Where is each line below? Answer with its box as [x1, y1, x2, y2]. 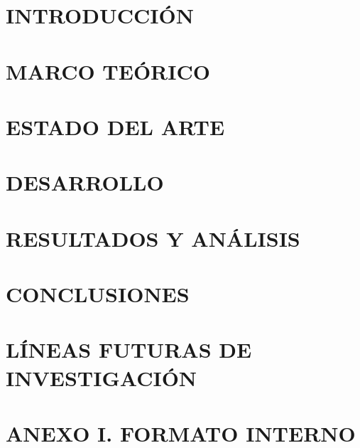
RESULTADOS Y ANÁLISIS [6, 223, 300, 252]
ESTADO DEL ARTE [6, 112, 225, 141]
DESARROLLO [6, 168, 164, 197]
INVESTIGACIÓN [6, 363, 197, 392]
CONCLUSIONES [6, 279, 190, 309]
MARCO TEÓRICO [6, 56, 210, 85]
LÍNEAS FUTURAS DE [6, 335, 252, 364]
